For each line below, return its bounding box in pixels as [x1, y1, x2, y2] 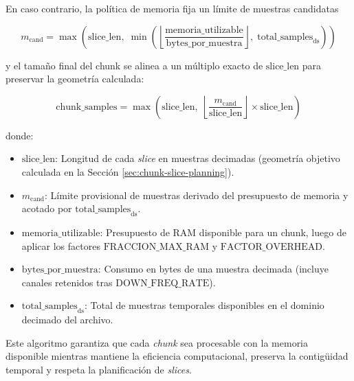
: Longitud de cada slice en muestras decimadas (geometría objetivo [55, 151, 340, 165]
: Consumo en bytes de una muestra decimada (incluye [98, 262, 329, 276]
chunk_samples [56, 102, 118, 112]
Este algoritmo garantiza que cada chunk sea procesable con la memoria [5, 335, 309, 349]
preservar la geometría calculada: [5, 71, 144, 86]
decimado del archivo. [21, 312, 113, 327]
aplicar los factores [21, 238, 100, 253]
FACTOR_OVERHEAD [220, 242, 322, 252]
